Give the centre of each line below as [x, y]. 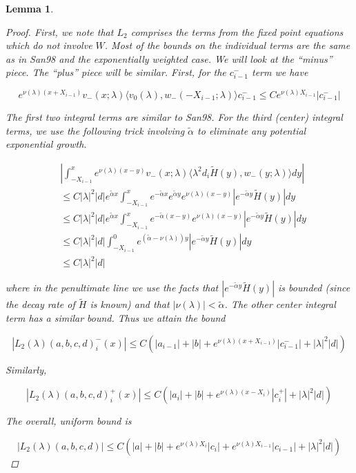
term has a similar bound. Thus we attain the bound [116, 318]
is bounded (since [314, 288]
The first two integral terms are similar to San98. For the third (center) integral [174, 116]
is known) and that [130, 304]
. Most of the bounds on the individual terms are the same [227, 45]
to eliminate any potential [252, 130]
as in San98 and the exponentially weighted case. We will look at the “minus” [169, 58]
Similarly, [26, 369]
